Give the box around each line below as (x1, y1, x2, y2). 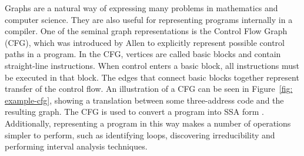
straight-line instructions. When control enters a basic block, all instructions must (5, 59, 299, 71)
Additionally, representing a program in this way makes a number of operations (5, 117, 291, 129)
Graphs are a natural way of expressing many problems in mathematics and (5, 2, 278, 14)
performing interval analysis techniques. (5, 140, 148, 152)
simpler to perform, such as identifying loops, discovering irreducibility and (5, 128, 275, 141)
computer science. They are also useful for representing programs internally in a (5, 13, 293, 25)
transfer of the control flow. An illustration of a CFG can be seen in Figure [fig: (5, 82, 293, 95)
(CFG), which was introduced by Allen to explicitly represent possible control (5, 36, 285, 48)
